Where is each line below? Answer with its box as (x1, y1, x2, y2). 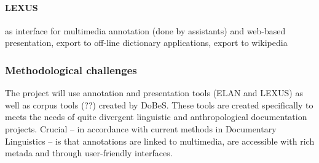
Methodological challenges (5, 62, 137, 77)
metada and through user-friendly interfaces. (5, 146, 173, 159)
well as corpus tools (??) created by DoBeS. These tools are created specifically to (5, 98, 313, 111)
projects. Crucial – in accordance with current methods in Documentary (5, 122, 277, 135)
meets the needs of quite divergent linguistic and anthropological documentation (5, 110, 307, 123)
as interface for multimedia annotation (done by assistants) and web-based (5, 24, 286, 37)
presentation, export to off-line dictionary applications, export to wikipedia (5, 36, 288, 49)
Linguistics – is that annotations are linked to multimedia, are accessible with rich (5, 134, 315, 147)
